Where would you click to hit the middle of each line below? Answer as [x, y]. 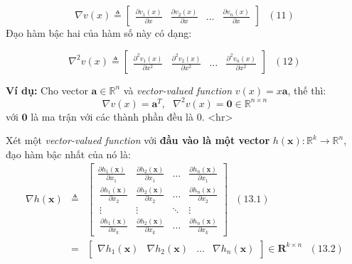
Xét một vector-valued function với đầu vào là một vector [138, 140]
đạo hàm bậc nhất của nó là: [68, 154]
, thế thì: [307, 90]
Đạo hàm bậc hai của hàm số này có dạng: [99, 33]
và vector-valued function [178, 90]
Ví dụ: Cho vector [47, 90]
